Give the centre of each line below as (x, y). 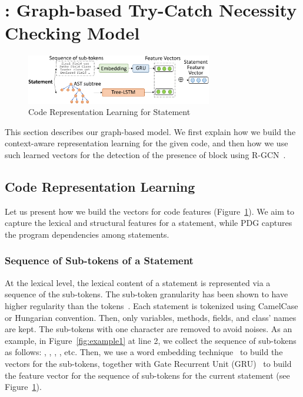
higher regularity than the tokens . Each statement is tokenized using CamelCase (151, 305)
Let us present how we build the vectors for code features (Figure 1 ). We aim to (150, 211)
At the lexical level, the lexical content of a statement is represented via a (138, 282)
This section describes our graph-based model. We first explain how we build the (150, 131)
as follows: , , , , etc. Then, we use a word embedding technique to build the (144, 352)
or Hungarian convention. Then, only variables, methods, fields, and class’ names (151, 317)
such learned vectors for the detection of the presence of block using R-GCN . (145, 154)
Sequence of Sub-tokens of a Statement (99, 260)
